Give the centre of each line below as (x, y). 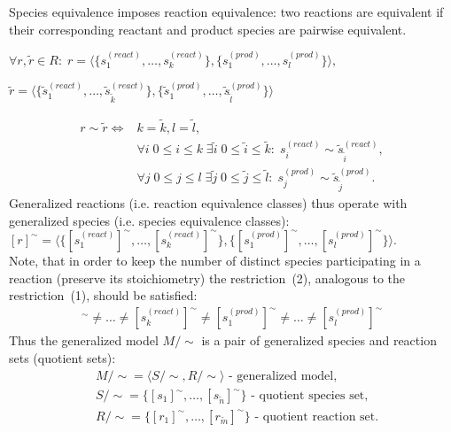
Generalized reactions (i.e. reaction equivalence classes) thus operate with (208, 203)
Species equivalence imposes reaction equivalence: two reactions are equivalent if (226, 12)
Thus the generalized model (84, 340)
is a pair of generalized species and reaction (319, 340)
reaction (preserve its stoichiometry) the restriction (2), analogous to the (207, 278)
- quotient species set (308, 396)
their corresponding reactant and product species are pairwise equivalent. (208, 29)
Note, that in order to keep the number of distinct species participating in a (215, 260)
